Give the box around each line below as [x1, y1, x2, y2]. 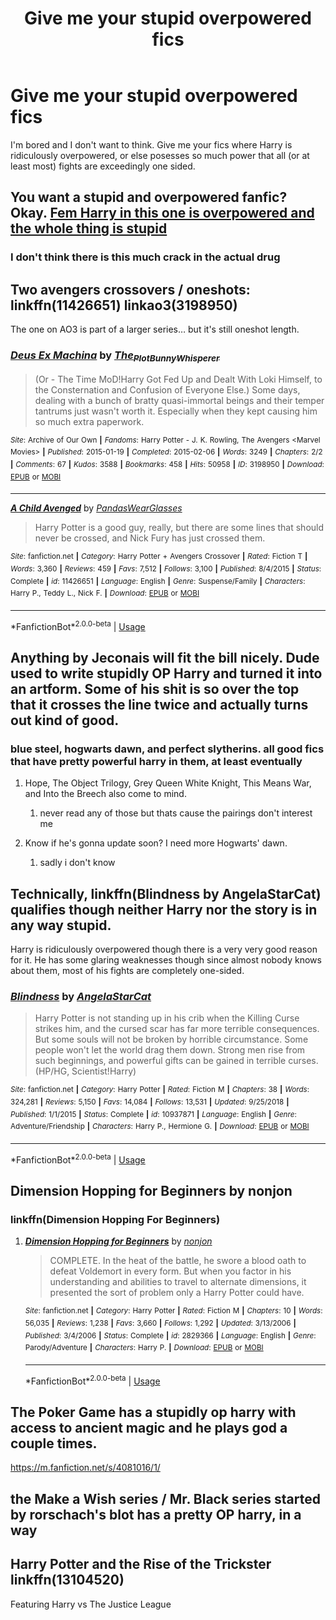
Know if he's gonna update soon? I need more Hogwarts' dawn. [24, 837, 288, 849]
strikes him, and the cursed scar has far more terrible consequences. [34, 1023, 320, 1035]
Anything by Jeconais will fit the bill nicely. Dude [10, 649, 320, 666]
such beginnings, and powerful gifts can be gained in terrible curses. [34, 1055, 319, 1067]
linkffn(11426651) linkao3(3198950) [10, 297, 238, 314]
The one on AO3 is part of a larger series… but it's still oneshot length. [10, 323, 300, 336]
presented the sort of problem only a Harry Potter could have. [49, 1287, 305, 1299]
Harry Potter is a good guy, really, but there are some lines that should [34, 522, 325, 534]
